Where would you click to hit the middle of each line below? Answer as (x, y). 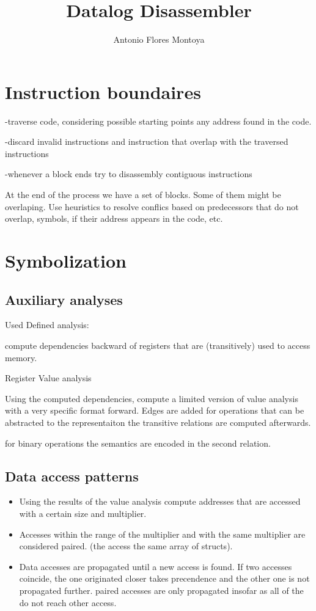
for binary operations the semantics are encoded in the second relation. (138, 443)
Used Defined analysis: (47, 325)
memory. (21, 357)
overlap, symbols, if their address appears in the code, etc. (114, 218)
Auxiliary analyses (64, 299)
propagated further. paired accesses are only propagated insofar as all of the (161, 590)
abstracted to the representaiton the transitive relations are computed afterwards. (158, 422)
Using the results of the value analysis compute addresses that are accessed (160, 501)
